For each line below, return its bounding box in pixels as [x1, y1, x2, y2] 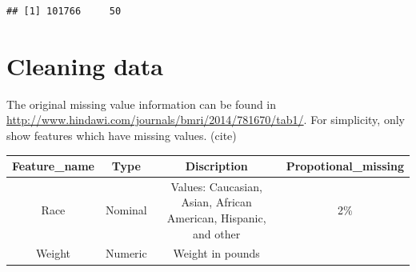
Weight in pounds [173, 245, 260, 262]
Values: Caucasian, [170, 178, 262, 194]
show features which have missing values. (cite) [6, 126, 237, 143]
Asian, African [181, 194, 252, 210]
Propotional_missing [286, 158, 404, 174]
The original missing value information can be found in [6, 95, 277, 112]
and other [193, 225, 241, 242]
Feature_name [12, 158, 94, 174]
